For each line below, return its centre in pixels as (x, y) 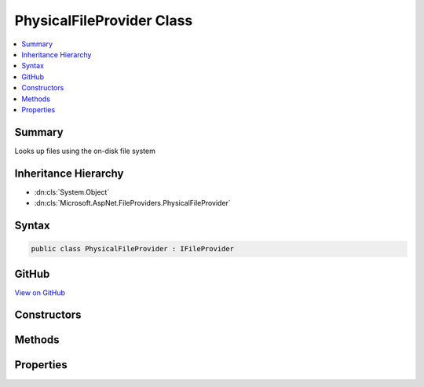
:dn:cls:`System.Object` (72, 192)
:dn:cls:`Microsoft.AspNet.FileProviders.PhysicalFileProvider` (132, 203)
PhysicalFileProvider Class (104, 20)
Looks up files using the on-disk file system (85, 151)
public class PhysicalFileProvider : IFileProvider (133, 249)
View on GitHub (40, 292)
